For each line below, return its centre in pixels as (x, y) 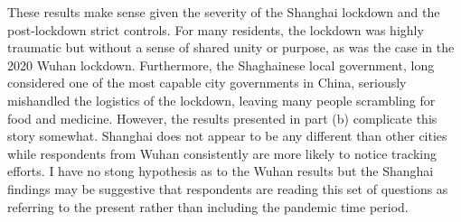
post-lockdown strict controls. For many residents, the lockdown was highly (216, 29)
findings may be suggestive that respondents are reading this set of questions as (228, 188)
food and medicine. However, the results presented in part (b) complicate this (222, 118)
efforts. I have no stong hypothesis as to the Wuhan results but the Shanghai (221, 171)
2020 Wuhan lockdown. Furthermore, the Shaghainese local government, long (221, 65)
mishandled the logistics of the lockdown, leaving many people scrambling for (221, 100)
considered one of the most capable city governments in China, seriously (207, 83)
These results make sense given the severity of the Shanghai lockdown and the (224, 12)
